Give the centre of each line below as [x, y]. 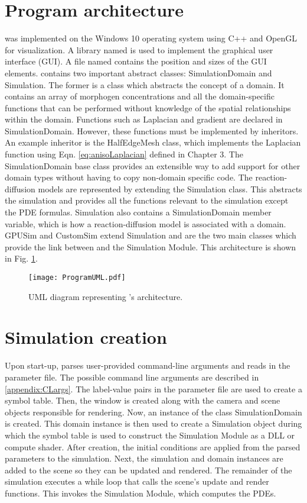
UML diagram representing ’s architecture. [106, 296]
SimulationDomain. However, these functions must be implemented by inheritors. [152, 130]
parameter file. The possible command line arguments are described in [132, 377]
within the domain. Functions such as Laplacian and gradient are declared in [144, 119]
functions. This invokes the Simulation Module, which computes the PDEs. [141, 493]
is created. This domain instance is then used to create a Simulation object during [153, 423]
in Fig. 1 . [21, 258]
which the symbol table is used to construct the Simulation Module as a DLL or [150, 435]
